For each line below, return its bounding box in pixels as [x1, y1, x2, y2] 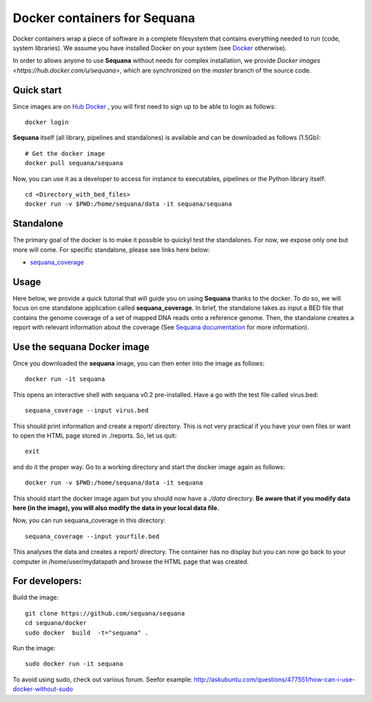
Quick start [12, 84, 62, 96]
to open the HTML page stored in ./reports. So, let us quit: [12, 431, 177, 440]
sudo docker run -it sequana [25, 660, 123, 668]
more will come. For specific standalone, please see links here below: [12, 245, 210, 254]
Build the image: [12, 593, 59, 602]
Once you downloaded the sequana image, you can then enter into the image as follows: [12, 359, 265, 368]
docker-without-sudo [12, 685, 74, 693]
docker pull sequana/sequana [25, 159, 123, 167]
